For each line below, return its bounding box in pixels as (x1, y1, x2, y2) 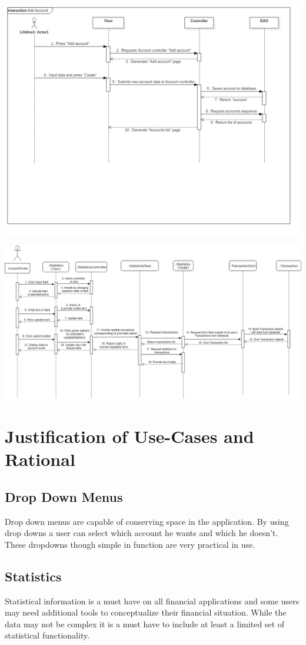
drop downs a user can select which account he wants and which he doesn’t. (5, 527, 278, 539)
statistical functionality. (5, 629, 90, 641)
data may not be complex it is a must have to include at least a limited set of (5, 617, 285, 630)
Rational (5, 447, 75, 471)
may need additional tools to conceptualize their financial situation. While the (5, 606, 287, 618)
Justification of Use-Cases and (5, 424, 254, 448)
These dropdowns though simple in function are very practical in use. (5, 538, 255, 550)
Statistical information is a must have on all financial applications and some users (5, 594, 300, 607)
